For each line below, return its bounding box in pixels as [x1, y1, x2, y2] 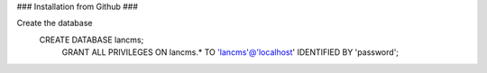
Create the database [16, 18, 93, 29]
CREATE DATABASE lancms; [39, 34, 144, 45]
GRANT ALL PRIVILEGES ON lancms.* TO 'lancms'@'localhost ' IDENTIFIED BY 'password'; [61, 47, 400, 58]
